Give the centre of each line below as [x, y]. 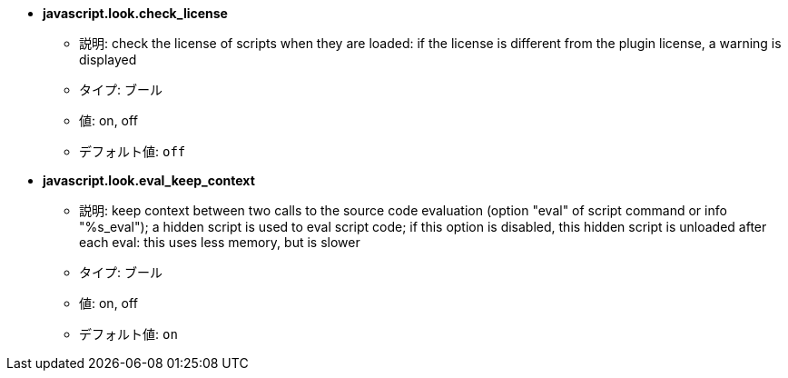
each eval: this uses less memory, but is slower [220, 242]
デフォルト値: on [128, 334]
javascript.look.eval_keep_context [149, 180]
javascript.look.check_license [135, 13]
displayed [108, 60]
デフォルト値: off [133, 151]
